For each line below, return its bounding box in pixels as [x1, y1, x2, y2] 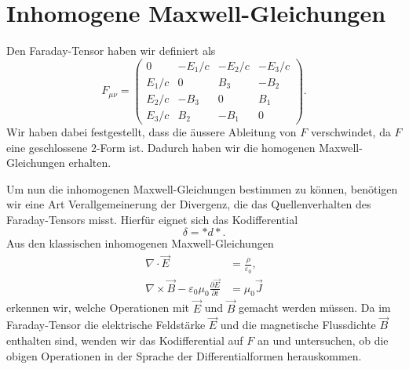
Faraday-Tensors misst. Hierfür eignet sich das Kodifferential [6, 211, 298, 227]
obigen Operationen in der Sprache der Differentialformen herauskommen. [6, 347, 362, 364]
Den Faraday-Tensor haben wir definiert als [6, 42, 216, 59]
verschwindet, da [310, 123, 391, 139]
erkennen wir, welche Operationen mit [6, 299, 190, 316]
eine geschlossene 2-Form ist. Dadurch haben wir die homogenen [6, 139, 316, 155]
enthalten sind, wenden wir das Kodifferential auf [6, 332, 243, 349]
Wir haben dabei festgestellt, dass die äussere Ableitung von [6, 123, 297, 139]
